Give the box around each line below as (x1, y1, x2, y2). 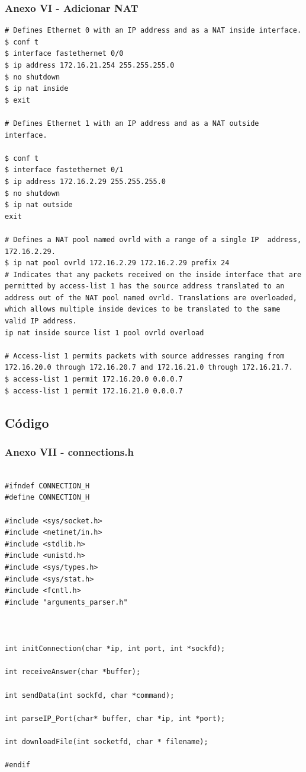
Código (5, 413, 49, 431)
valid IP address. (5, 317, 77, 326)
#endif (5, 761, 30, 770)
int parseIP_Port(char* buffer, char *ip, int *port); (5, 714, 226, 723)
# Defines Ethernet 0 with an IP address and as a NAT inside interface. (5, 26, 302, 35)
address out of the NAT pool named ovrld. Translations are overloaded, (5, 293, 297, 302)
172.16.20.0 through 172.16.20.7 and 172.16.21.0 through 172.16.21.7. (5, 363, 293, 372)
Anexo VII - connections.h (5, 444, 134, 459)
